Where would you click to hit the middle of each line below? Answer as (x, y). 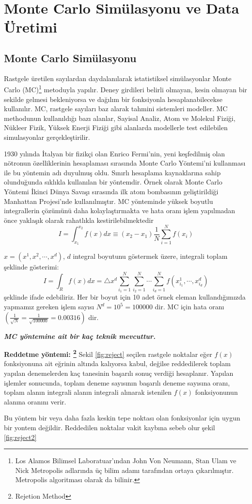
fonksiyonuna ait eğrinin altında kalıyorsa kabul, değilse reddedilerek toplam (117, 363)
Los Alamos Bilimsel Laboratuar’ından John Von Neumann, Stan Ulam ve (126, 461)
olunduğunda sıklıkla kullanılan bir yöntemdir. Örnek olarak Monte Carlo (113, 182)
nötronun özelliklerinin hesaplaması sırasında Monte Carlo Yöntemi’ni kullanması (125, 163)
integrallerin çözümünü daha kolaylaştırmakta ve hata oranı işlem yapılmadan (120, 210)
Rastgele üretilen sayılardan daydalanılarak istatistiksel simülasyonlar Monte (118, 78)
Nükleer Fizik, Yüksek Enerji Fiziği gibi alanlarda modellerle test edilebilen (116, 127)
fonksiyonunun (216, 392)
